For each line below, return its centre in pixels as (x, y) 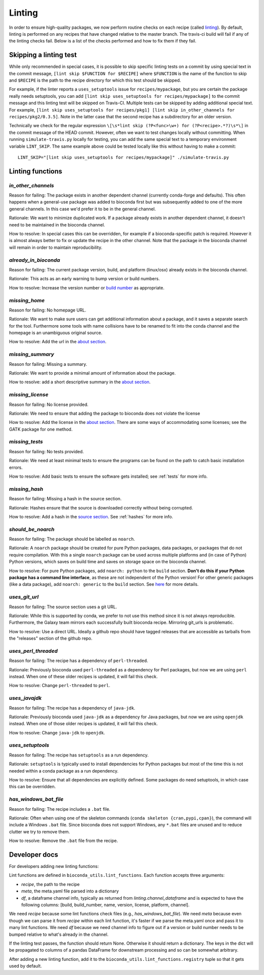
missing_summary (32, 355)
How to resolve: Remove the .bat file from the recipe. (64, 841)
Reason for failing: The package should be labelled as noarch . (72, 539)
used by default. (25, 966)
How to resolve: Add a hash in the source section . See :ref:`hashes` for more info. (91, 516)
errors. (16, 467)
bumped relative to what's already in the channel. (59, 934)
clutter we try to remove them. (40, 832)
